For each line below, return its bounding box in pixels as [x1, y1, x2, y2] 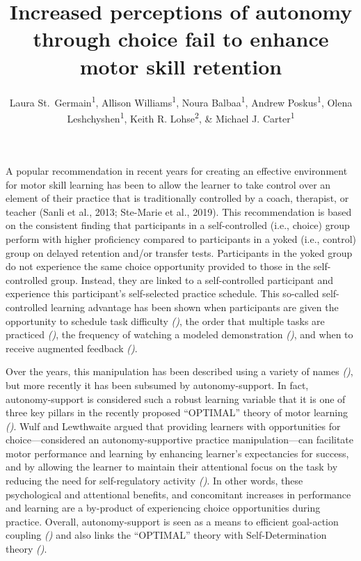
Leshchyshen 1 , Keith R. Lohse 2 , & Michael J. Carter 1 [67, 109, 295, 125]
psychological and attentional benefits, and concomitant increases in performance [6, 487, 351, 501]
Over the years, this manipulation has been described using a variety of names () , [6, 364, 353, 379]
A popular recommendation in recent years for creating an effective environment [6, 164, 348, 177]
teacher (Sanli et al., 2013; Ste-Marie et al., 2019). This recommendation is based [6, 204, 352, 219]
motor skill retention [79, 52, 282, 80]
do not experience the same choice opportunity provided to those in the [6, 259, 311, 274]
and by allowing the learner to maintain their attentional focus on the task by [6, 459, 338, 474]
